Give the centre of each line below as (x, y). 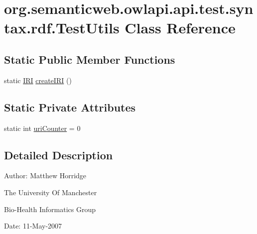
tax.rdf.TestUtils (62, 28)
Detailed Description (59, 155)
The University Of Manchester (51, 192)
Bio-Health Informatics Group (50, 209)
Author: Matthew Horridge (45, 175)
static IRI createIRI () (38, 80)
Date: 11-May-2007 (33, 226)
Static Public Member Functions (90, 59)
